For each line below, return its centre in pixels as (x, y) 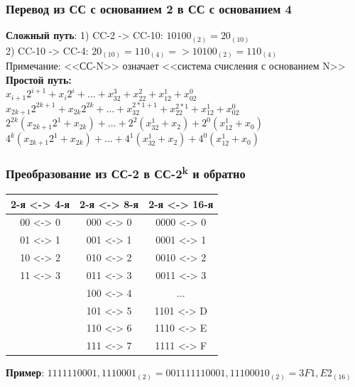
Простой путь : (39, 79)
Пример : (25, 372)
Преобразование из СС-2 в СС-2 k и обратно (126, 173)
